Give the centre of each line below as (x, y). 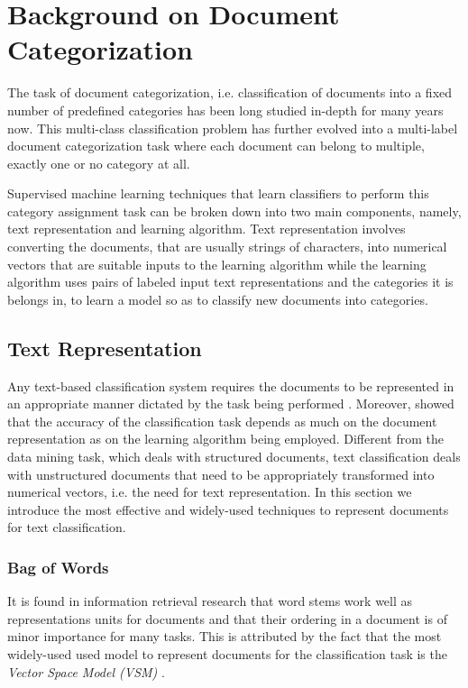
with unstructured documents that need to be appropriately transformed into (221, 474)
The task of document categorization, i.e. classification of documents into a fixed (230, 92)
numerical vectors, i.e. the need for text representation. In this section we (210, 492)
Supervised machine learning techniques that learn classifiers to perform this (218, 193)
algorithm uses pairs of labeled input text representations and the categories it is (230, 282)
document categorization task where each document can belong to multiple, (216, 146)
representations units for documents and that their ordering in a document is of (227, 618)
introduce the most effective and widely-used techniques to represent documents (228, 509)
